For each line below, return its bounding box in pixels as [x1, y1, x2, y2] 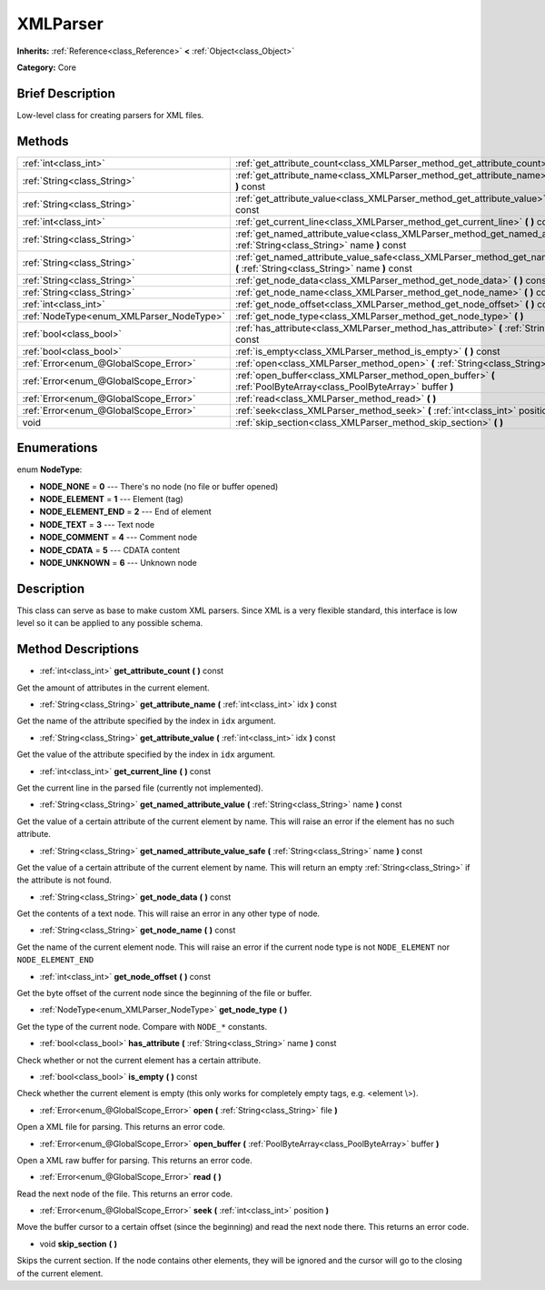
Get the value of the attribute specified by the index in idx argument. [16, 749, 276, 760]
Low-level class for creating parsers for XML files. [16, 109, 204, 120]
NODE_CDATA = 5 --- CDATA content [39, 544, 181, 555]
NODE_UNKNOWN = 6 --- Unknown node [39, 558, 197, 568]
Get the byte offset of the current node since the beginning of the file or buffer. [16, 988, 312, 999]
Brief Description [16, 86, 115, 101]
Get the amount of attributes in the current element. [16, 682, 211, 693]
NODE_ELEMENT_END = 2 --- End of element [39, 506, 213, 518]
